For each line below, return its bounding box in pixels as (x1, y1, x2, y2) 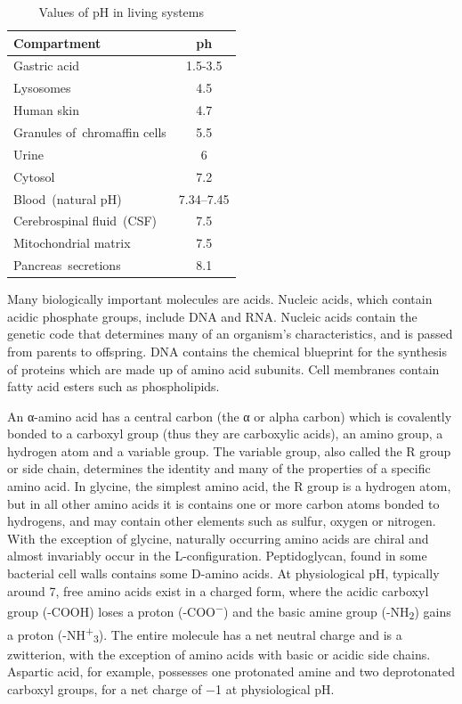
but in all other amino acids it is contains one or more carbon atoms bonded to (7, 494, 440, 512)
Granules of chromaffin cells (13, 122, 166, 141)
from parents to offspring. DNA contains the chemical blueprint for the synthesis (7, 341, 447, 360)
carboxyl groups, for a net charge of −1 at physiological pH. (7, 679, 335, 698)
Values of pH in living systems (38, 3, 205, 20)
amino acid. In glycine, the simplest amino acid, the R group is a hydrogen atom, (7, 477, 451, 495)
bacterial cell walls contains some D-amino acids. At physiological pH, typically (7, 564, 440, 583)
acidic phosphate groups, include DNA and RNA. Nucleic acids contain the (7, 307, 417, 325)
